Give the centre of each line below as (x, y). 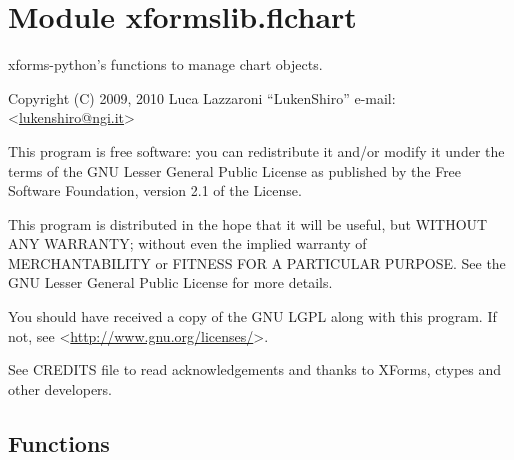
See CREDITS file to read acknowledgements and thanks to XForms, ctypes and (255, 369)
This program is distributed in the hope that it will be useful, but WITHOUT (248, 223)
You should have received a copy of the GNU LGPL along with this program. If (252, 316)
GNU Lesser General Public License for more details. (170, 282)
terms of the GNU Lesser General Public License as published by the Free (235, 170)
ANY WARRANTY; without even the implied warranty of (187, 243)
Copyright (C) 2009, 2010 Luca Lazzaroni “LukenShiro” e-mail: (202, 97)
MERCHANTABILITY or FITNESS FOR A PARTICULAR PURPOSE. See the (257, 262)
